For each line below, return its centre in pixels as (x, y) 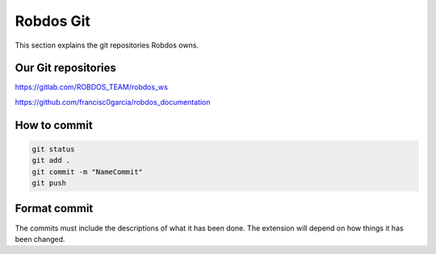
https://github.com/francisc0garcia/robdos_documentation (113, 102)
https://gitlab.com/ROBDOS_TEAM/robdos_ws (92, 87)
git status (53, 149)
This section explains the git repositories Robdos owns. (107, 45)
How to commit (54, 125)
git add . (51, 160)
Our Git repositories (65, 68)
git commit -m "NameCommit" (87, 172)
